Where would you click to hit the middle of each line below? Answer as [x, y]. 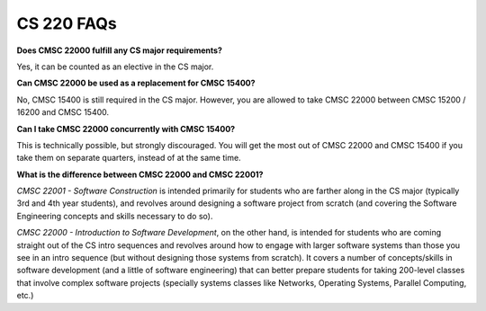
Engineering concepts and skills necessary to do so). [115, 216]
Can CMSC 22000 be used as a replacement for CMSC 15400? [136, 83]
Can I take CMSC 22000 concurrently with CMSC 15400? [126, 129]
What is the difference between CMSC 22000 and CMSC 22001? [140, 174]
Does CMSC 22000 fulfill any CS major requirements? [119, 50]
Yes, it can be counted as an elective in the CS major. [115, 67]
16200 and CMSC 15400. [63, 112]
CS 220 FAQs [67, 23]
